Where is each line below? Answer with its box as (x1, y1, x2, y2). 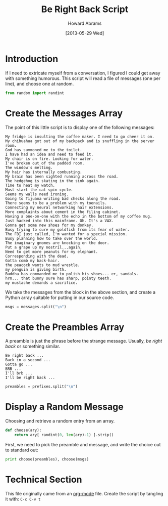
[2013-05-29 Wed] (65, 30, 104, 36)
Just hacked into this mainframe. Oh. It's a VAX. (5, 218, 114, 223)
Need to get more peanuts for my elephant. (5, 249, 98, 254)
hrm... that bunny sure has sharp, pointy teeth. (5, 276, 112, 281)
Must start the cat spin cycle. (5, 187, 73, 192)
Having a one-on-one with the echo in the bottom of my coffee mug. (5, 214, 152, 219)
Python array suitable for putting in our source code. (5, 294, 115, 301)
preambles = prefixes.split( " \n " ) (5, 384, 78, 389)
